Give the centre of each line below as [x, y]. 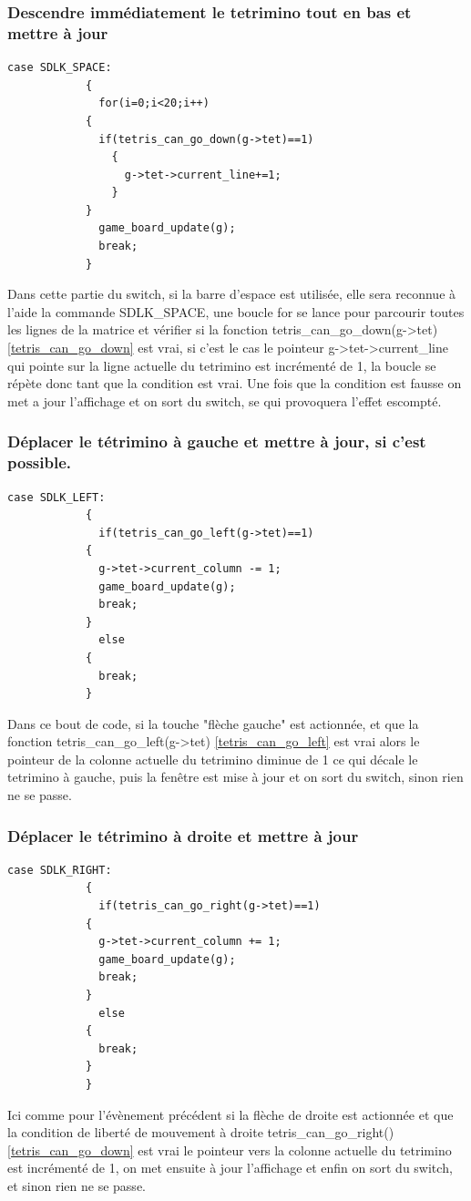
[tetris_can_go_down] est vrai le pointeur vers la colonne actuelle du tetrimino [230, 1150]
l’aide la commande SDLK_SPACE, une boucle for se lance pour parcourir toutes [236, 311]
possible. [39, 462]
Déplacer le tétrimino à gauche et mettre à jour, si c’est [217, 441]
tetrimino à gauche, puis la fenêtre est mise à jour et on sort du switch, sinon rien [235, 777]
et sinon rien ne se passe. [77, 1185]
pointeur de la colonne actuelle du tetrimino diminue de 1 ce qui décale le [213, 759]
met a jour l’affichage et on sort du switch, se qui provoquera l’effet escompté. [225, 400]
